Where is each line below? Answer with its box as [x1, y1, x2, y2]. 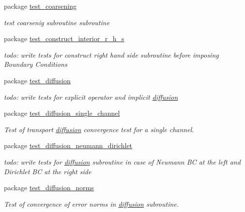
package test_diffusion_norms [4, 182, 94, 193]
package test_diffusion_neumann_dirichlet [4, 140, 133, 151]
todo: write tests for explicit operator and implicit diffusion [4, 91, 178, 102]
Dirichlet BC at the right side [4, 166, 92, 176]
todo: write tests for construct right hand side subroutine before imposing [4, 49, 219, 60]
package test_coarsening [4, 1, 77, 11]
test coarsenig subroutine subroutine [4, 17, 110, 27]
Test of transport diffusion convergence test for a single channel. [4, 124, 194, 134]
